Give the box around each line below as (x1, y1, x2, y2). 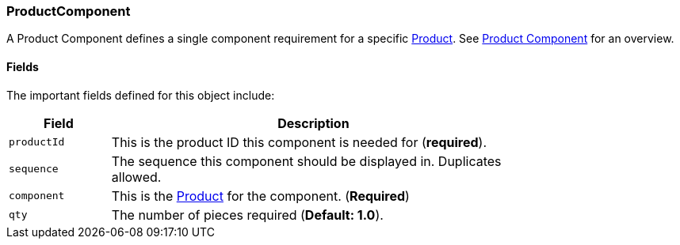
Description (277, 115, 350, 131)
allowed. (111, 168, 162, 185)
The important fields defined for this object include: (6, 88, 275, 102)
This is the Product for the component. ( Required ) (111, 187, 410, 204)
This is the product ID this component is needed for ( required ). (111, 134, 487, 150)
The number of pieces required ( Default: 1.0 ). (111, 206, 384, 223)
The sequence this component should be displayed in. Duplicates (111, 153, 502, 169)
